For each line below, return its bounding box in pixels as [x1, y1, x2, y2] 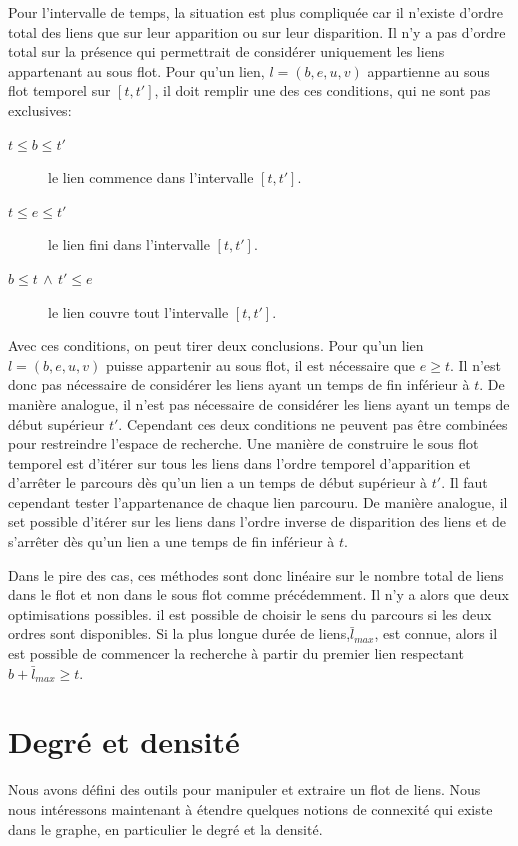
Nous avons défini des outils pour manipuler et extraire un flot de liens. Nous [8, 779, 481, 800]
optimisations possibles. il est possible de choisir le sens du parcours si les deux [8, 603, 492, 624]
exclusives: [8, 99, 72, 120]
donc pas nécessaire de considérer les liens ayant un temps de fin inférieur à [8, 374, 470, 395]
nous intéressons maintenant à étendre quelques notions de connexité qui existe [8, 798, 493, 819]
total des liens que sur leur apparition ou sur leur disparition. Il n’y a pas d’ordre [8, 21, 506, 42]
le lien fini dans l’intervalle [48, 234, 210, 255]
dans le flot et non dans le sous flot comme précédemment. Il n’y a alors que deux [8, 584, 509, 605]
